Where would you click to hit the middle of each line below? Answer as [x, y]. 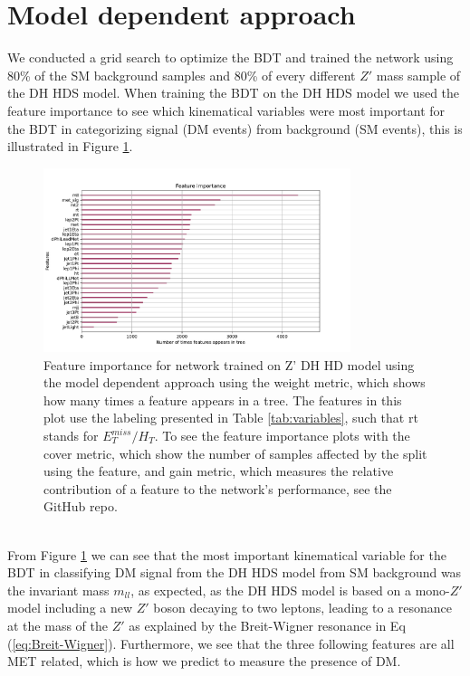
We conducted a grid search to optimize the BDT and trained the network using [230, 57]
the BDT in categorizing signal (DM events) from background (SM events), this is [235, 128]
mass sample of [418, 75]
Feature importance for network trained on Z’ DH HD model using [229, 364]
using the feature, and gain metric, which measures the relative [219, 471]
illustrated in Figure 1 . [70, 146]
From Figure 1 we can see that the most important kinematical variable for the [227, 554]
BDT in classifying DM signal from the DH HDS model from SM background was [235, 572]
